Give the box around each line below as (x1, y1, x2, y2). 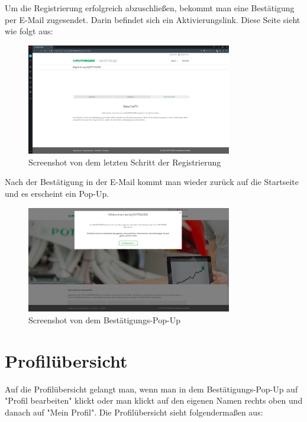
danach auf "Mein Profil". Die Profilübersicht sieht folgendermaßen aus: (5, 405, 263, 418)
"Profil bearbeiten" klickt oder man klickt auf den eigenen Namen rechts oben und (5, 394, 303, 407)
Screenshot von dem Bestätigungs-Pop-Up (28, 313, 180, 326)
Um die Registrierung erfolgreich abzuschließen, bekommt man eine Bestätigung (5, 2, 295, 14)
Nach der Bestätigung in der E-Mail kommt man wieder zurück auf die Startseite (5, 176, 299, 188)
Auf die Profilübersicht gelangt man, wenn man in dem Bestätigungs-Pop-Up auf (5, 382, 298, 395)
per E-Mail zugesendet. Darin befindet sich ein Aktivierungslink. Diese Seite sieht (5, 13, 300, 25)
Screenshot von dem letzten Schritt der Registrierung (28, 155, 221, 168)
